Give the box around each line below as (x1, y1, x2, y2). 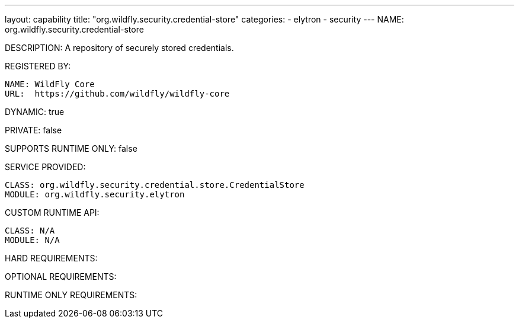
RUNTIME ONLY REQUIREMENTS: (5, 290, 137, 300)
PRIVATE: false (5, 125, 62, 135)
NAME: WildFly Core (5, 79, 95, 89)
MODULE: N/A (5, 235, 60, 245)
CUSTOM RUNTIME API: (5, 207, 100, 218)
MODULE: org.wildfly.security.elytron (5, 190, 185, 199)
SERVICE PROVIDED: (5, 162, 86, 172)
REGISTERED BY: (5, 61, 71, 71)
